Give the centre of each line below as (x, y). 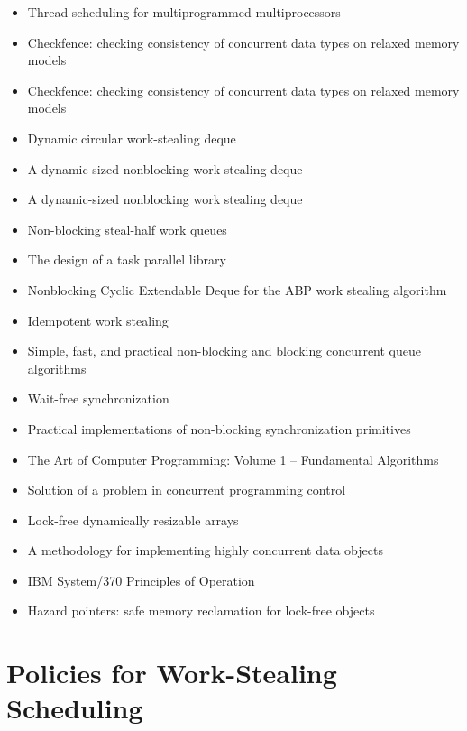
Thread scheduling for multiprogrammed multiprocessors (184, 12)
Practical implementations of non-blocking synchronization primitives (219, 428)
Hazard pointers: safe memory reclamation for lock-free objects (201, 611)
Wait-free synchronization (98, 398)
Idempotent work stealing (98, 320)
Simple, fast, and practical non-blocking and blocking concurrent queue (224, 351)
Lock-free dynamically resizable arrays (133, 519)
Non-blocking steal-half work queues (127, 229)
